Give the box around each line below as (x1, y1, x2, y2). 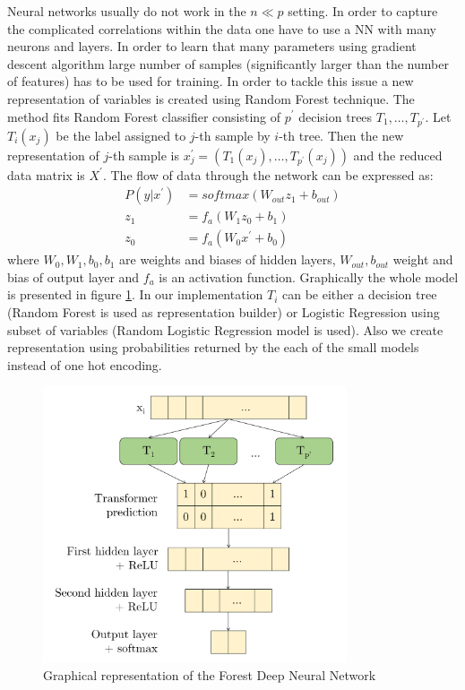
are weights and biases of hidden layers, (119, 250, 336, 269)
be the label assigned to (56, 125, 186, 144)
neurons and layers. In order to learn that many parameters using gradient (7, 37, 417, 56)
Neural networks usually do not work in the (7, 2, 246, 20)
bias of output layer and (7, 267, 140, 286)
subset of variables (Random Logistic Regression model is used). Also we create (7, 320, 443, 339)
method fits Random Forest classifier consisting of (7, 107, 281, 125)
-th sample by (194, 125, 271, 144)
